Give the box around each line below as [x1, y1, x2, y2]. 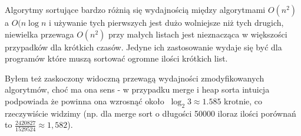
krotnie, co [224, 94, 263, 107]
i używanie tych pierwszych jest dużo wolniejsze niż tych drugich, [48, 16, 284, 28]
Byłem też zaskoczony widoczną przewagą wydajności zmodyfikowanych [5, 72, 264, 84]
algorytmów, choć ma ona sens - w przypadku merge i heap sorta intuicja [5, 83, 270, 96]
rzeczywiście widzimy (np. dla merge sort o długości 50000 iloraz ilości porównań [5, 107, 296, 119]
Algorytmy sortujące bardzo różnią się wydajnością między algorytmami [5, 4, 266, 15]
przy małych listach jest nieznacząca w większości [108, 28, 287, 40]
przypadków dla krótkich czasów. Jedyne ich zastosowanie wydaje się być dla [5, 40, 282, 53]
